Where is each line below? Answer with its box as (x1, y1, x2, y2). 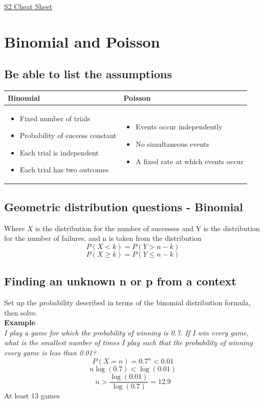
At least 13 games (4, 390, 60, 401)
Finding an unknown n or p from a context (4, 273, 236, 289)
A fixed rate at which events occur (136, 155, 244, 166)
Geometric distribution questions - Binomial (4, 198, 243, 214)
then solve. (4, 307, 38, 318)
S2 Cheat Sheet (4, 1, 53, 11)
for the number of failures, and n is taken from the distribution (4, 233, 202, 243)
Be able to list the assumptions (4, 66, 172, 82)
